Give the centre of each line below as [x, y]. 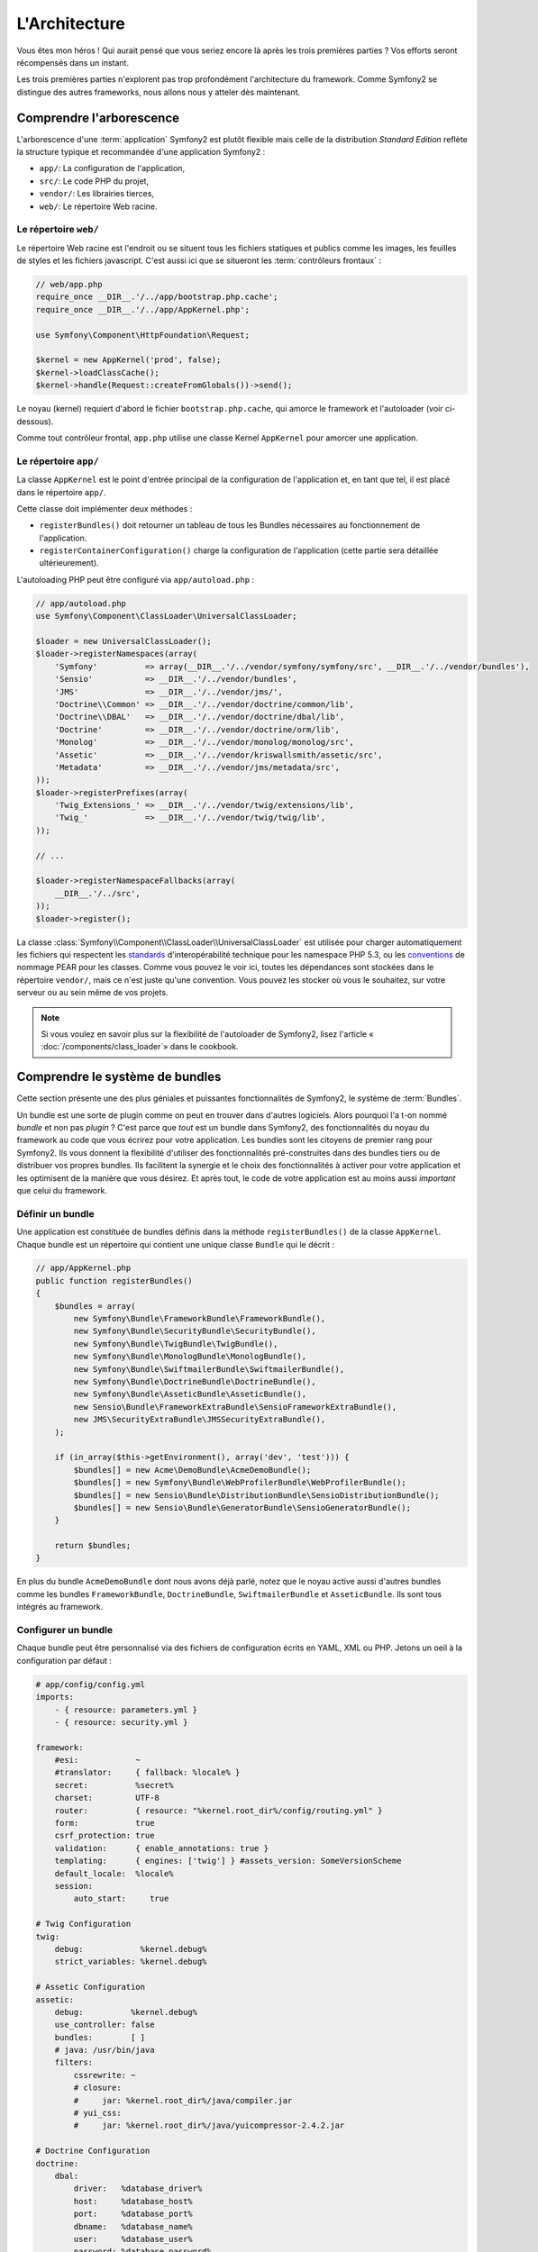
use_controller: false [105, 2025]
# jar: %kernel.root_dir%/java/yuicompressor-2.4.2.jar [209, 2125]
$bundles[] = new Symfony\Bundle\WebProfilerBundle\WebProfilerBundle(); [240, 1483]
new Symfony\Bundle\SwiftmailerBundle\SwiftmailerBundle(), [209, 1369]
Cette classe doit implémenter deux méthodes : [105, 508]
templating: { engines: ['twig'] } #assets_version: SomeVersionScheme [228, 1861]
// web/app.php [69, 285]
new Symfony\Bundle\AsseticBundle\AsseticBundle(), [190, 1394]
